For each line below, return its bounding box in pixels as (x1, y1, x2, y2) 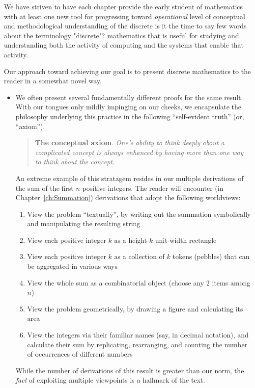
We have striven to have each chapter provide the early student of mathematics (4, 1, 243, 11)
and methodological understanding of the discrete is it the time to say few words (4, 21, 247, 31)
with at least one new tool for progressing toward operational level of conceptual (4, 11, 245, 21)
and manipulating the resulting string (27, 218, 141, 229)
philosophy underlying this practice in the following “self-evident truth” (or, (15, 111, 244, 121)
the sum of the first (15, 182, 74, 193)
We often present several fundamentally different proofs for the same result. (15, 92, 243, 102)
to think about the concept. (35, 156, 115, 167)
